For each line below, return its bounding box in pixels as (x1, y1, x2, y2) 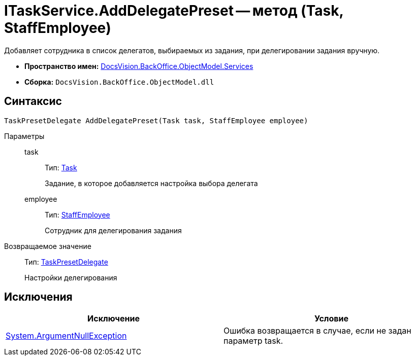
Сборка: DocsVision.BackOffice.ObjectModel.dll (24, 77, 214, 86)
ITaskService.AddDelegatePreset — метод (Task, (4, 2, 343, 19)
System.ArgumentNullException (6, 331, 127, 341)
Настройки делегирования (24, 273, 117, 282)
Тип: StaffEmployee (45, 210, 110, 219)
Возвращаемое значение (4, 241, 91, 250)
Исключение (87, 313, 140, 324)
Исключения (4, 291, 73, 304)
